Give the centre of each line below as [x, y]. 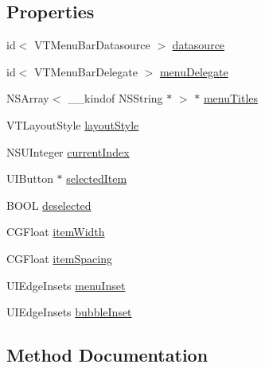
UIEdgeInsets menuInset [66, 285]
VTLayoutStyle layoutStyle [73, 124]
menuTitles [231, 98]
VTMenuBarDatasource [92, 45]
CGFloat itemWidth [56, 232]
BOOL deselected [49, 205]
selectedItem [97, 178]
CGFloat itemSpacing [59, 258]
